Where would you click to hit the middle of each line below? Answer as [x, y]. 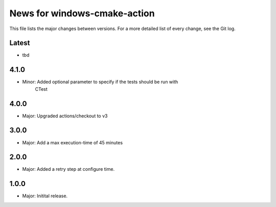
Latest [20, 43]
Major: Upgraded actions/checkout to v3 [65, 116]
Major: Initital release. [45, 196]
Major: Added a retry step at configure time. [68, 169]
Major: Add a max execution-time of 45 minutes [72, 142]
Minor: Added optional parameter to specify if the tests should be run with [100, 82]
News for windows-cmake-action [82, 13]
